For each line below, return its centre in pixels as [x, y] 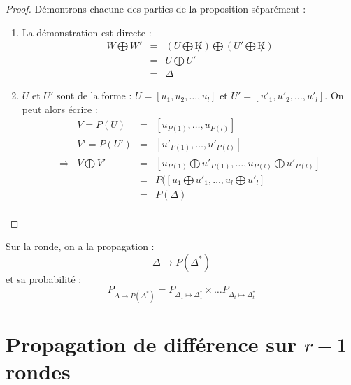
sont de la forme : [94, 95]
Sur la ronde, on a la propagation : [80, 246]
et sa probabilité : [44, 278]
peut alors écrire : [60, 109]
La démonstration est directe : [87, 32]
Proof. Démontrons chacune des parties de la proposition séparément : [156, 8]
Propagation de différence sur [151, 343]
